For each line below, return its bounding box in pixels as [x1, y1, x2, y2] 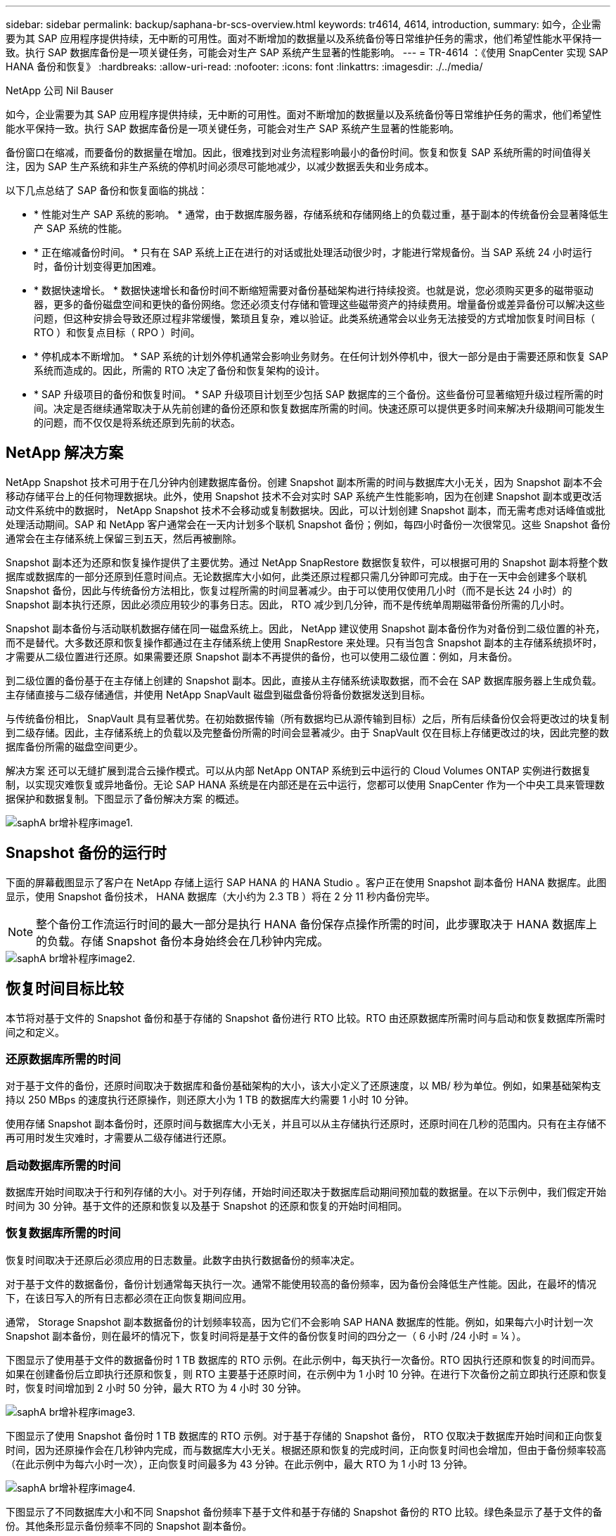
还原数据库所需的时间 [6, 1051, 121, 1066]
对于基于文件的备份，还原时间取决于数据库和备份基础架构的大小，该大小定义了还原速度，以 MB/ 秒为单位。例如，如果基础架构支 [6, 1080, 601, 1092]
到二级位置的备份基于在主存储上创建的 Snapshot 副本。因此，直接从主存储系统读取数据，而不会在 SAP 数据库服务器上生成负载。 [6, 674, 602, 686]
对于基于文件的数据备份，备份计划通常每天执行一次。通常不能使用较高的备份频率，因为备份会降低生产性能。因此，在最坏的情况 [6, 1277, 596, 1290]
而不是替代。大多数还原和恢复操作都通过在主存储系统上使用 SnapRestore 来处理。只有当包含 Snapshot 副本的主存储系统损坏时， [6, 636, 603, 648]
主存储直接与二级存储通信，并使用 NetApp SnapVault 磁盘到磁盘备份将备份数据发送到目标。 [6, 688, 431, 700]
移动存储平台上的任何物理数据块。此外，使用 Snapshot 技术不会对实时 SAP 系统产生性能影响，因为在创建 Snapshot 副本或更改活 [6, 489, 602, 502]
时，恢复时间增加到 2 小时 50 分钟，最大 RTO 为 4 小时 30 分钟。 [6, 1381, 307, 1394]
